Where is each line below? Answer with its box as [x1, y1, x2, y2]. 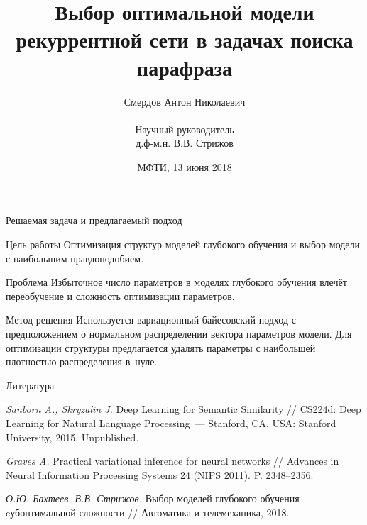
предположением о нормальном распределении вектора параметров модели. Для [6, 326, 352, 341]
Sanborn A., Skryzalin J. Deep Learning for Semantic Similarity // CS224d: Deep [6, 402, 361, 416]
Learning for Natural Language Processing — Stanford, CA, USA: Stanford [6, 416, 336, 430]
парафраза [137, 52, 232, 82]
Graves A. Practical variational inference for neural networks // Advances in [6, 453, 339, 468]
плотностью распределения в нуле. [6, 354, 158, 369]
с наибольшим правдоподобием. [6, 250, 144, 265]
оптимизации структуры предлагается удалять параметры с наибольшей [6, 340, 316, 355]
